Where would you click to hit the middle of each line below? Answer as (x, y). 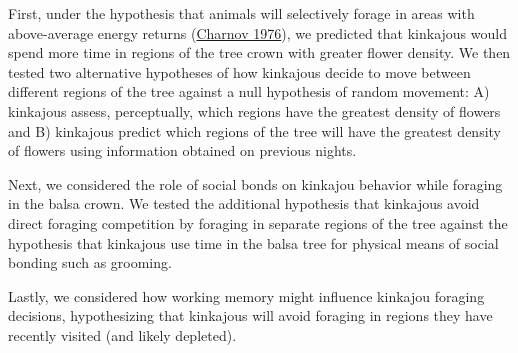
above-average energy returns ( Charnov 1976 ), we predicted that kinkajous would (257, 32)
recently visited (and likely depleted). (122, 334)
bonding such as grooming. (90, 262)
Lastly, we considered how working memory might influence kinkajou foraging (246, 295)
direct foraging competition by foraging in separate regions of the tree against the (258, 222)
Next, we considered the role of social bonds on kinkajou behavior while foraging (255, 183)
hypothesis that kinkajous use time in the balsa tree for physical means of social (253, 242)
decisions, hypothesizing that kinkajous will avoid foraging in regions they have (250, 315)
